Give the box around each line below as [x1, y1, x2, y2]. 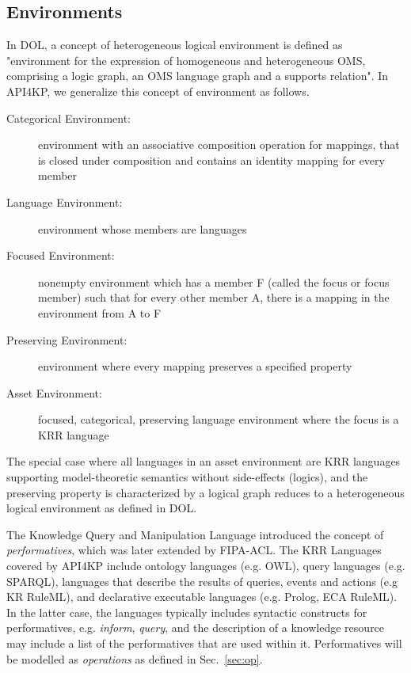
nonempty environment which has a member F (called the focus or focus [38, 273, 390, 290]
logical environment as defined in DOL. [6, 500, 197, 516]
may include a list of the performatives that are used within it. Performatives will [6, 635, 402, 652]
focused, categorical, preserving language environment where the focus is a [38, 411, 399, 428]
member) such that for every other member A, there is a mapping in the [38, 289, 390, 306]
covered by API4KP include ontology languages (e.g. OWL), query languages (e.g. [6, 557, 405, 574]
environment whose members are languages [38, 220, 247, 237]
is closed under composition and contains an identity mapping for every [38, 151, 385, 168]
